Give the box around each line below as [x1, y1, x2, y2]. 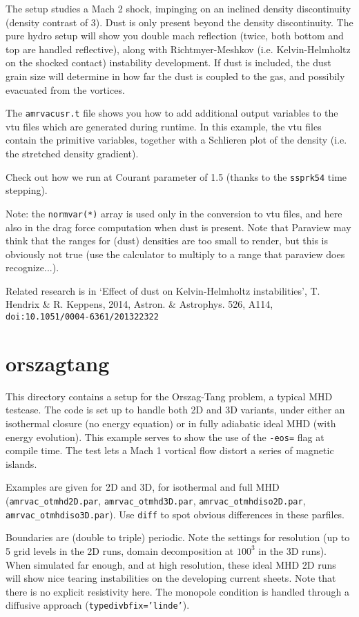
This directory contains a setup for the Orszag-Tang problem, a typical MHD [6, 389, 333, 403]
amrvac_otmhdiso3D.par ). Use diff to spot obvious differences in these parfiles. [6, 507, 345, 521]
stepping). [6, 183, 48, 197]
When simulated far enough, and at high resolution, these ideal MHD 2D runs [6, 557, 336, 571]
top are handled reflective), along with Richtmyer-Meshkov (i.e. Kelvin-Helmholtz [6, 41, 351, 56]
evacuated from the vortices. [6, 82, 125, 97]
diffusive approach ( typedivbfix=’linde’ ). [6, 598, 190, 612]
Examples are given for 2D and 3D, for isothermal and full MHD [6, 480, 280, 494]
